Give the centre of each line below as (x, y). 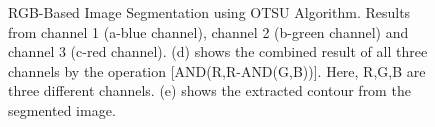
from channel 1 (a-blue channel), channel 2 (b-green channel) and (208, 31)
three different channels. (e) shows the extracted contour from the (209, 90)
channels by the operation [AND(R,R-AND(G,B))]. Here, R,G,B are (217, 70)
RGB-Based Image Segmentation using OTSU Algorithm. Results (209, 12)
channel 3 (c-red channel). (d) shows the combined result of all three (218, 51)
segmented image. (62, 109)
